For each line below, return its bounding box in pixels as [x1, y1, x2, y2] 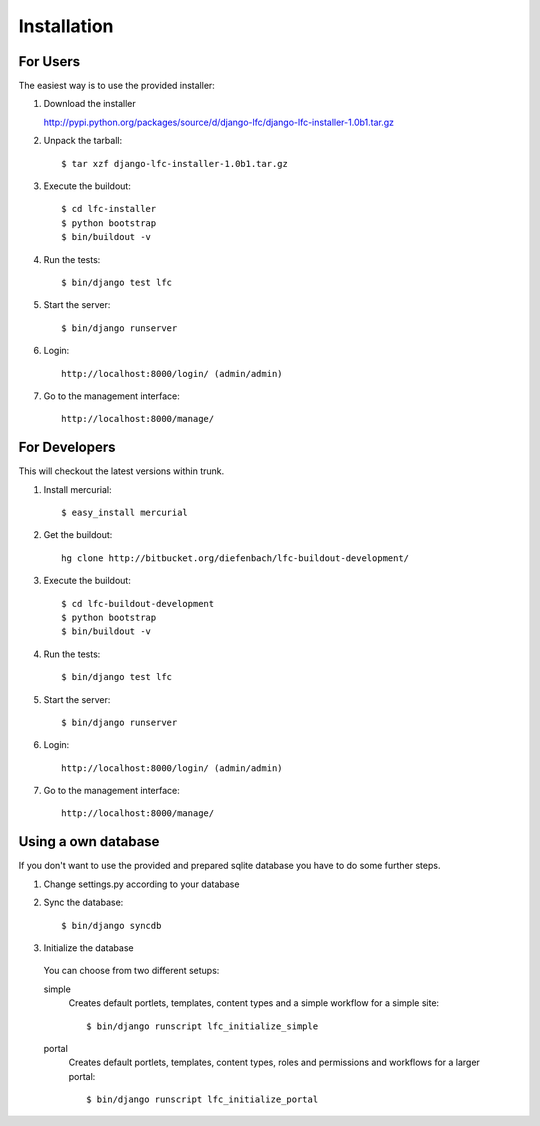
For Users [18, 53, 81, 70]
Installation [18, 15, 114, 37]
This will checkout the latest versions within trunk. [18, 465, 225, 477]
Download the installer [43, 98, 136, 110]
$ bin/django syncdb [61, 920, 162, 931]
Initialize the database [43, 941, 134, 954]
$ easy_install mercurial [61, 507, 189, 518]
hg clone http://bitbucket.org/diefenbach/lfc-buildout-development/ [61, 552, 410, 564]
